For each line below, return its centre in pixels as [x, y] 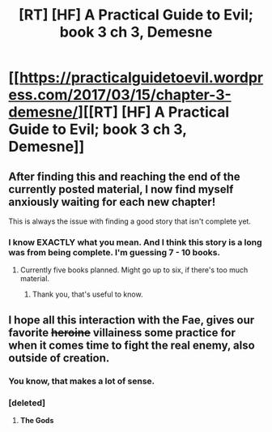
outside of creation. [59, 358]
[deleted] [27, 403]
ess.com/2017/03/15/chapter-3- [120, 95]
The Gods [37, 420]
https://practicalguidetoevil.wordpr [141, 78]
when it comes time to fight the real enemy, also [132, 345]
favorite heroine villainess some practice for [122, 333]
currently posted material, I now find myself [121, 189]
